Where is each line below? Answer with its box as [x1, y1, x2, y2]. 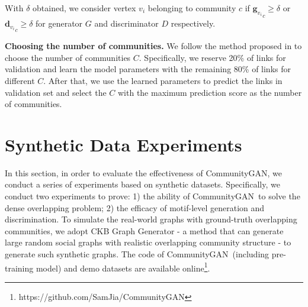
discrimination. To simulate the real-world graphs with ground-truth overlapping [5, 213, 297, 225]
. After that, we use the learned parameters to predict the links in [43, 74, 283, 86]
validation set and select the [5, 86, 107, 98]
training [5, 261, 34, 274]
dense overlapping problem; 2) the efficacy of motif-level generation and [5, 201, 265, 214]
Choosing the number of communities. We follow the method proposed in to [5, 40, 302, 52]
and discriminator [94, 17, 159, 30]
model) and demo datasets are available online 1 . [36, 260, 210, 274]
